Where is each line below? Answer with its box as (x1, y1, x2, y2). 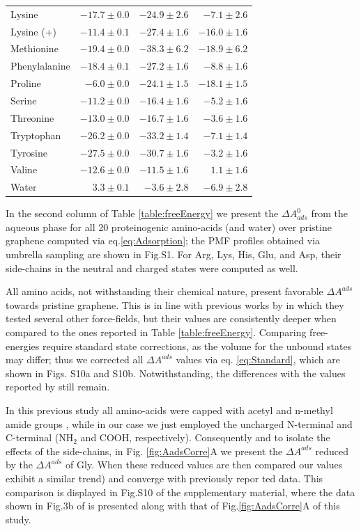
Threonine (10, 110, 54, 125)
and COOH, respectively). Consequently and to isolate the (80, 430, 330, 445)
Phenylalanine (10, 58, 70, 73)
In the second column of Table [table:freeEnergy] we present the (6, 206, 279, 221)
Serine (10, 93, 37, 107)
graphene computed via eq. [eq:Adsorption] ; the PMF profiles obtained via (6, 233, 321, 248)
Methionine (10, 41, 59, 56)
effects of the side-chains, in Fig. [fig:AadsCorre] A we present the (6, 443, 283, 458)
